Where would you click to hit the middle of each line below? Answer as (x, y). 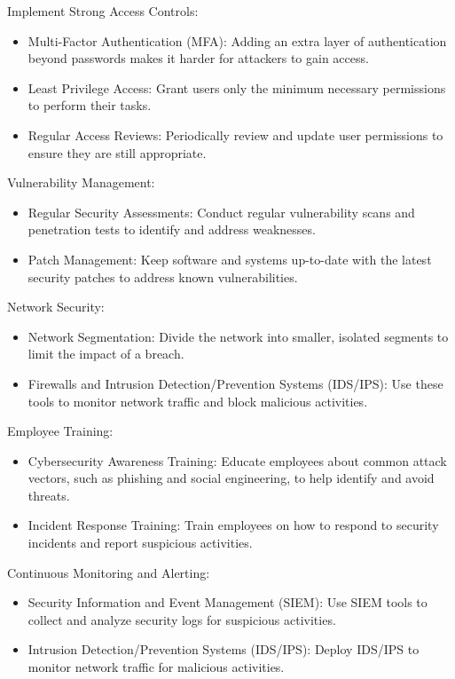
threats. (49, 495)
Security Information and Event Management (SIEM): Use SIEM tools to (227, 602)
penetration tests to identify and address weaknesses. (172, 229)
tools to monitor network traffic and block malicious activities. (198, 401)
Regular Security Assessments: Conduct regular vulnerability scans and (221, 212)
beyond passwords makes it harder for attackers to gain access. (198, 58)
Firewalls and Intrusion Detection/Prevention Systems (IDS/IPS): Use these (235, 383)
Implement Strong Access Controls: (103, 11)
